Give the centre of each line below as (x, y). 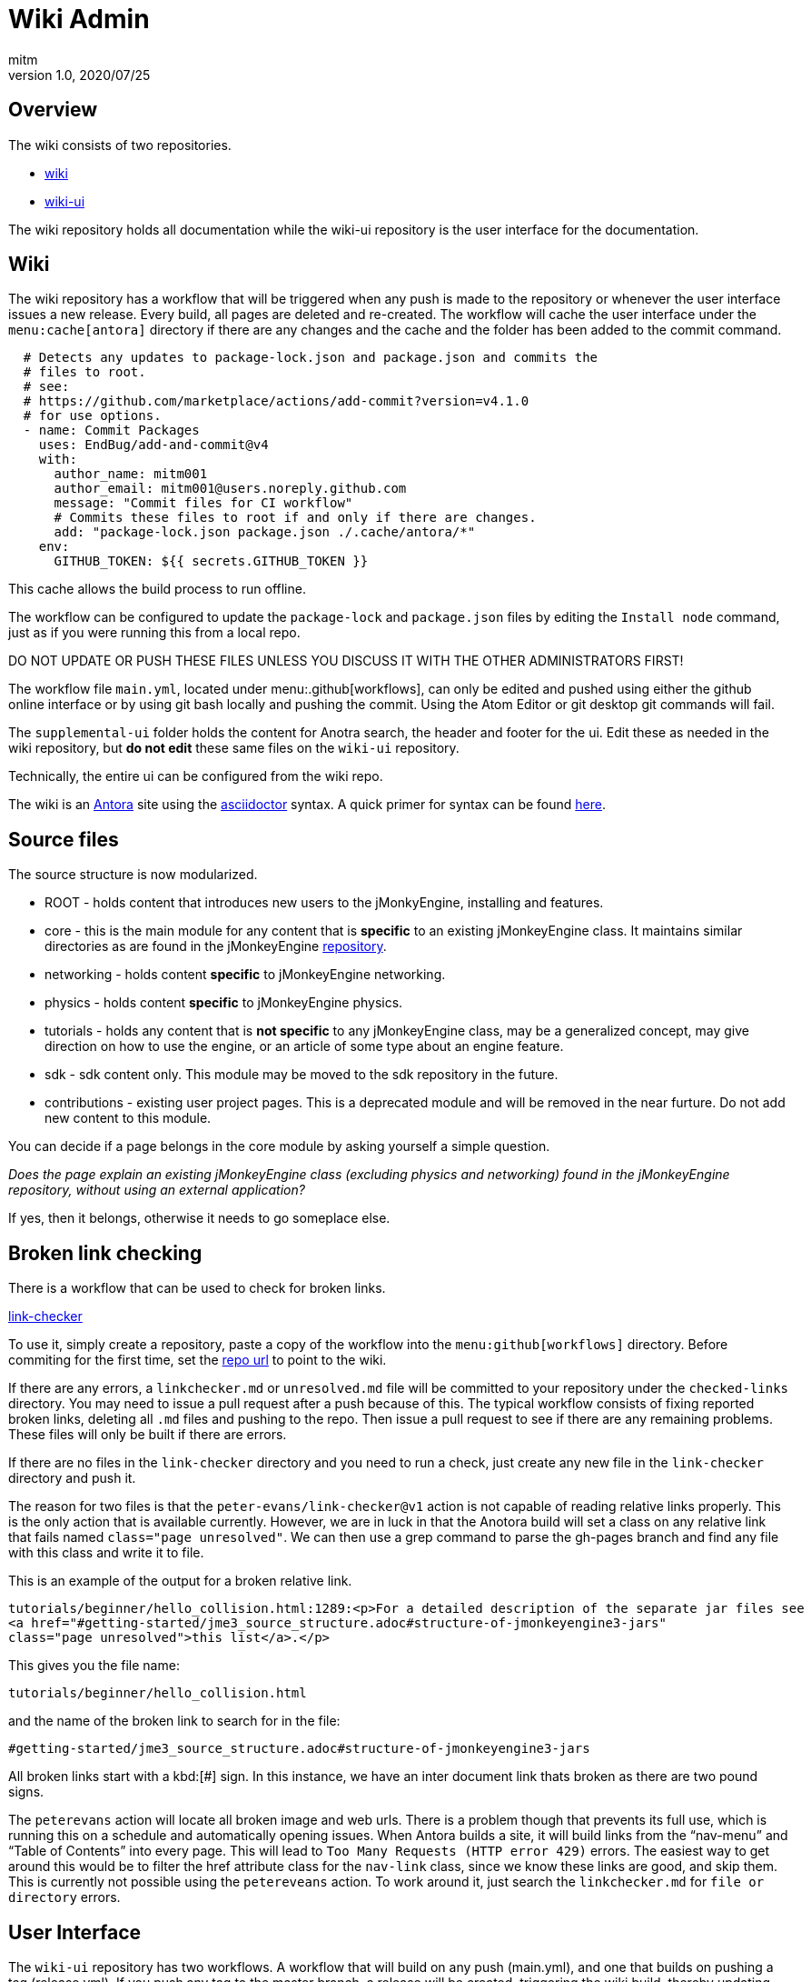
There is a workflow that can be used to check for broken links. (197, 1288)
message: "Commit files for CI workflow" (203, 503)
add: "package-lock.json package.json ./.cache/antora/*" (265, 532)
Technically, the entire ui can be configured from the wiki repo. (196, 776)
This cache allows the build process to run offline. (157, 589)
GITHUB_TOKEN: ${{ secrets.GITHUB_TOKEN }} (211, 561)
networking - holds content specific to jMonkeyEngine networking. (245, 975)
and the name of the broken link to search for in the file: (174, 1721)
